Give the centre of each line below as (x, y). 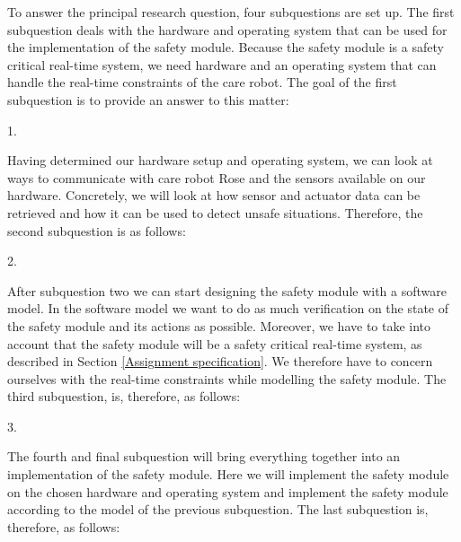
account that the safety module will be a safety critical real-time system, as (215, 343)
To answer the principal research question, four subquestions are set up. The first (231, 12)
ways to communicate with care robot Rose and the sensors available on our (217, 177)
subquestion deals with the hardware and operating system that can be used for (227, 29)
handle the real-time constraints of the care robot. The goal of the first (202, 82)
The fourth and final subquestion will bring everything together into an (204, 456)
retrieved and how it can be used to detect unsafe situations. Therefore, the (215, 212)
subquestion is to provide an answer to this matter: (148, 99)
